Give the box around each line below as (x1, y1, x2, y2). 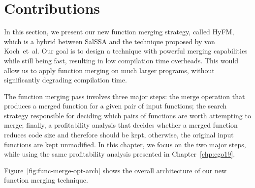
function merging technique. (4, 175, 88, 185)
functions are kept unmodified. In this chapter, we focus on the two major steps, (4, 139, 246, 149)
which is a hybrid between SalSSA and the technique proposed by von (4, 36, 215, 46)
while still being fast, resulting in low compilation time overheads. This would (4, 55, 239, 65)
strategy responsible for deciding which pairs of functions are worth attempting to (4, 110, 251, 120)
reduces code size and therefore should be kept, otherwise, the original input (4, 130, 234, 140)
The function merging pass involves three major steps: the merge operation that (4, 91, 245, 101)
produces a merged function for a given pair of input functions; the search (4, 101, 227, 111)
